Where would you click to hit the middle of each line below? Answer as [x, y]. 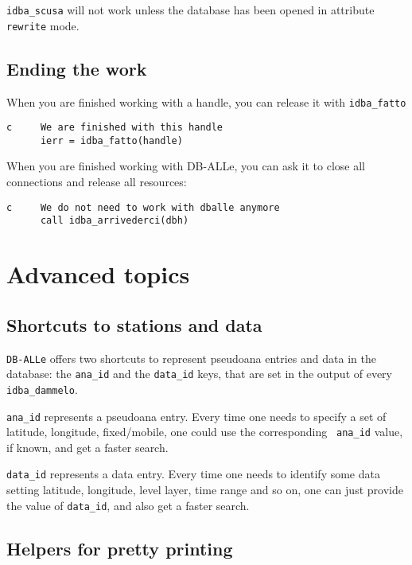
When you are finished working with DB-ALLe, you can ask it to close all [186, 166]
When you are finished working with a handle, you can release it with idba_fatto [206, 101]
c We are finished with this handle [115, 128]
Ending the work [77, 68]
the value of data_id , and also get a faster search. [128, 505]
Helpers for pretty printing [120, 548]
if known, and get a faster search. [87, 447]
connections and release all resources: [97, 182]
